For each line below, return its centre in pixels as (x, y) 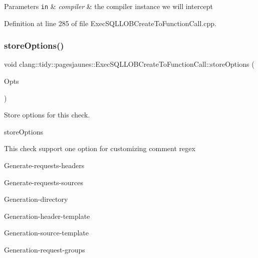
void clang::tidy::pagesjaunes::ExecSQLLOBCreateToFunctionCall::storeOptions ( (129, 64)
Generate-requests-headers (44, 165)
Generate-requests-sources (44, 182)
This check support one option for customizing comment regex (100, 148)
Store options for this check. (47, 115)
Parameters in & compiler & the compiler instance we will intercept (108, 6)
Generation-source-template (47, 233)
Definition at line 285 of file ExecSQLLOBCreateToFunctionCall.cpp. (110, 23)
